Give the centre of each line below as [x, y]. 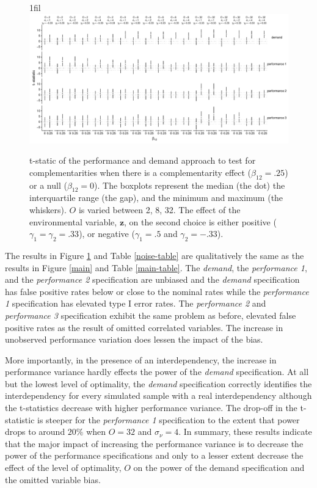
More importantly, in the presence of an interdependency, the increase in [141, 359]
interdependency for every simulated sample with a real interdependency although [158, 395]
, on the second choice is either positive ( [200, 221]
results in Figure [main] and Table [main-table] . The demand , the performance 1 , [156, 267]
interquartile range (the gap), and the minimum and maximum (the [156, 198]
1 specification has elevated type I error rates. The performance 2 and [136, 303]
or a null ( [48, 185]
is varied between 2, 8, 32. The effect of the [159, 209]
